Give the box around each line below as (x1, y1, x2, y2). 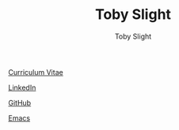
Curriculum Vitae (8, 67, 63, 76)
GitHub (8, 98, 32, 107)
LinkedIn (8, 83, 36, 92)
